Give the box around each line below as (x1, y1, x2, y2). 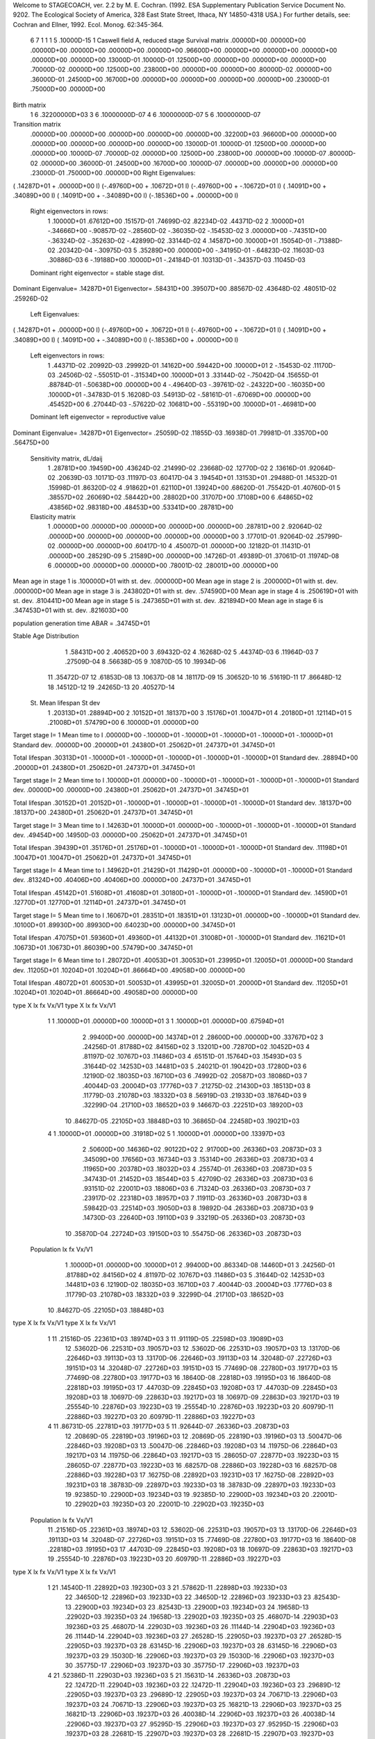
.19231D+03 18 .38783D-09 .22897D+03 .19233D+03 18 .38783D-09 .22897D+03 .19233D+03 (65, 1480, 336, 1489)
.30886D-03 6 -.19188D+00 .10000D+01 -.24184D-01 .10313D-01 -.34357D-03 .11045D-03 (47, 256, 306, 264)
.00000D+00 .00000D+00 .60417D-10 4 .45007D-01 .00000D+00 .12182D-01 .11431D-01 (56, 542, 310, 550)
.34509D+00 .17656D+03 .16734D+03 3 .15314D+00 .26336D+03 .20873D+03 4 (82, 1155, 314, 1163)
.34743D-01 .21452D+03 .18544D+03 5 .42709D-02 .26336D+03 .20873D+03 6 (82, 1174, 314, 1183)
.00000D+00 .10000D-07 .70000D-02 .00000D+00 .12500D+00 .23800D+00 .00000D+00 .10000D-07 (30, 150, 326, 158)
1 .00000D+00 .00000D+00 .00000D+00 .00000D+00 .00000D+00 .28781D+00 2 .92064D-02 (47, 522, 323, 531)
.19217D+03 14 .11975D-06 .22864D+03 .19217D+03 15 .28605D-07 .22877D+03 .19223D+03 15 (65, 1451, 340, 1460)
